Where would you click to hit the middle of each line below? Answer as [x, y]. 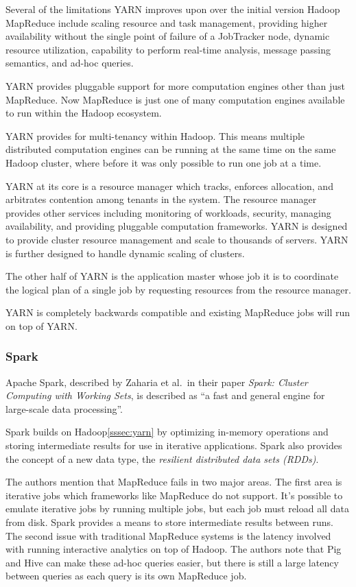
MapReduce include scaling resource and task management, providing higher [167, 22]
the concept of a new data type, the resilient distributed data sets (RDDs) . [162, 458]
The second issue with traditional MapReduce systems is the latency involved [168, 535]
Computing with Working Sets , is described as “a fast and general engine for [165, 395]
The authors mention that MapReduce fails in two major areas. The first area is [174, 482]
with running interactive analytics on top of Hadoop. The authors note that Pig [174, 549]
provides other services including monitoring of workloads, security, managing [168, 212]
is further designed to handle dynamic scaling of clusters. [125, 253]
